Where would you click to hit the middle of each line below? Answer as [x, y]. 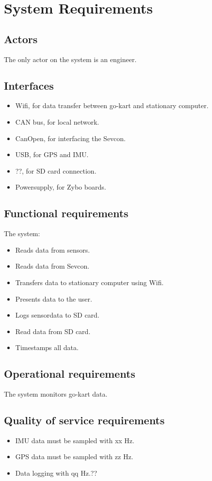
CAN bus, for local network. [57, 121]
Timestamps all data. [47, 347]
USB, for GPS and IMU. [52, 154]
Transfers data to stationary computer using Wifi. [90, 282]
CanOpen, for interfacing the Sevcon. [71, 138]
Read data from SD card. [53, 331]
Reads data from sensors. [53, 249]
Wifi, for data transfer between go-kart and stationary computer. [112, 105]
